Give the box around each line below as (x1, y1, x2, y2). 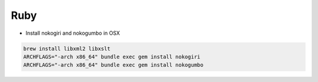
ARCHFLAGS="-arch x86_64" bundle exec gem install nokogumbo (23, 62, 204, 68)
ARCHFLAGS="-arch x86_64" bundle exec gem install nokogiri (23, 53, 201, 60)
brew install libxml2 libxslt (23, 45, 111, 52)
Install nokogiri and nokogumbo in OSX (25, 29, 120, 37)
